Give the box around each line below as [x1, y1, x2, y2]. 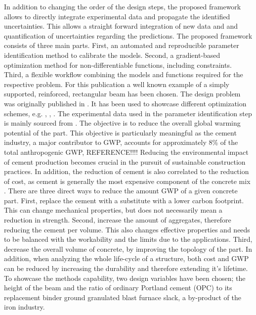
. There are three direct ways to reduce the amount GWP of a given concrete [4, 185, 238, 196]
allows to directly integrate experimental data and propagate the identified [4, 11, 230, 21]
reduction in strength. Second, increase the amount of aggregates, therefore [4, 215, 231, 225]
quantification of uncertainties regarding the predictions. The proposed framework [4, 30, 253, 41]
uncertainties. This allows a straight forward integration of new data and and [4, 21, 238, 31]
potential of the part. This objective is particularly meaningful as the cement [4, 127, 237, 137]
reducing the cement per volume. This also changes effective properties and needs [4, 224, 250, 234]
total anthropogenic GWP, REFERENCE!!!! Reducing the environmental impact [4, 146, 249, 157]
